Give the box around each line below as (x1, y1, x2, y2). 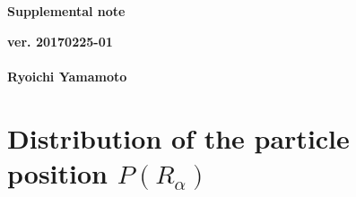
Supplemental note (7, 2, 126, 20)
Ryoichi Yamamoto (7, 66, 127, 85)
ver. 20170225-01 (7, 31, 113, 50)
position (7, 154, 108, 191)
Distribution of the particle (7, 119, 350, 156)
